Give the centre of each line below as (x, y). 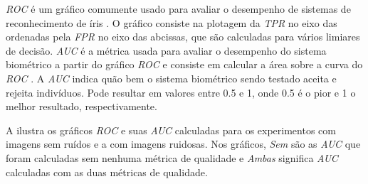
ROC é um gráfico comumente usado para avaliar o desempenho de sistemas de (178, 9)
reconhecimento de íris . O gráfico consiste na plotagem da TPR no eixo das (172, 22)
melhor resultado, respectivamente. (82, 106)
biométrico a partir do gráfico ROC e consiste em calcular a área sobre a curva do (184, 64)
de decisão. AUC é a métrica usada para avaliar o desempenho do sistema (166, 50)
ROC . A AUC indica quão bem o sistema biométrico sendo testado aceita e (171, 78)
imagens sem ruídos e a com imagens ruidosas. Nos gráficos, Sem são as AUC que (183, 144)
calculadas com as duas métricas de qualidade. (107, 172)
